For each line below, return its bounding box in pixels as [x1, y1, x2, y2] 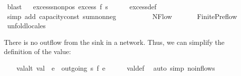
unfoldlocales [7, 20, 46, 31]
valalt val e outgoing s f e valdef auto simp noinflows [16, 62, 215, 73]
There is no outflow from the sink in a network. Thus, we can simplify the [4, 37, 225, 47]
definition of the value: [4, 46, 71, 57]
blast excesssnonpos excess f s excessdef [7, 1, 157, 11]
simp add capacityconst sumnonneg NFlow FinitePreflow [7, 11, 237, 21]
